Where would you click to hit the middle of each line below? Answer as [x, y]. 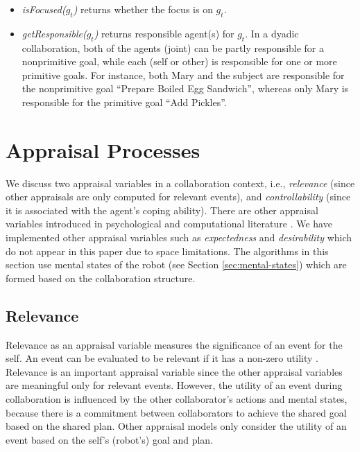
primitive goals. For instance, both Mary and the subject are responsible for [183, 75]
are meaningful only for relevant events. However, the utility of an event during [174, 385]
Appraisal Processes [103, 149]
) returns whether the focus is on [143, 9]
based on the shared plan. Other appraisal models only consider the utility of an [176, 426]
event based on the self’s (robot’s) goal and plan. [110, 439]
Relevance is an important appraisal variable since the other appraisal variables [174, 371]
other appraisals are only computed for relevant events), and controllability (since [178, 197]
